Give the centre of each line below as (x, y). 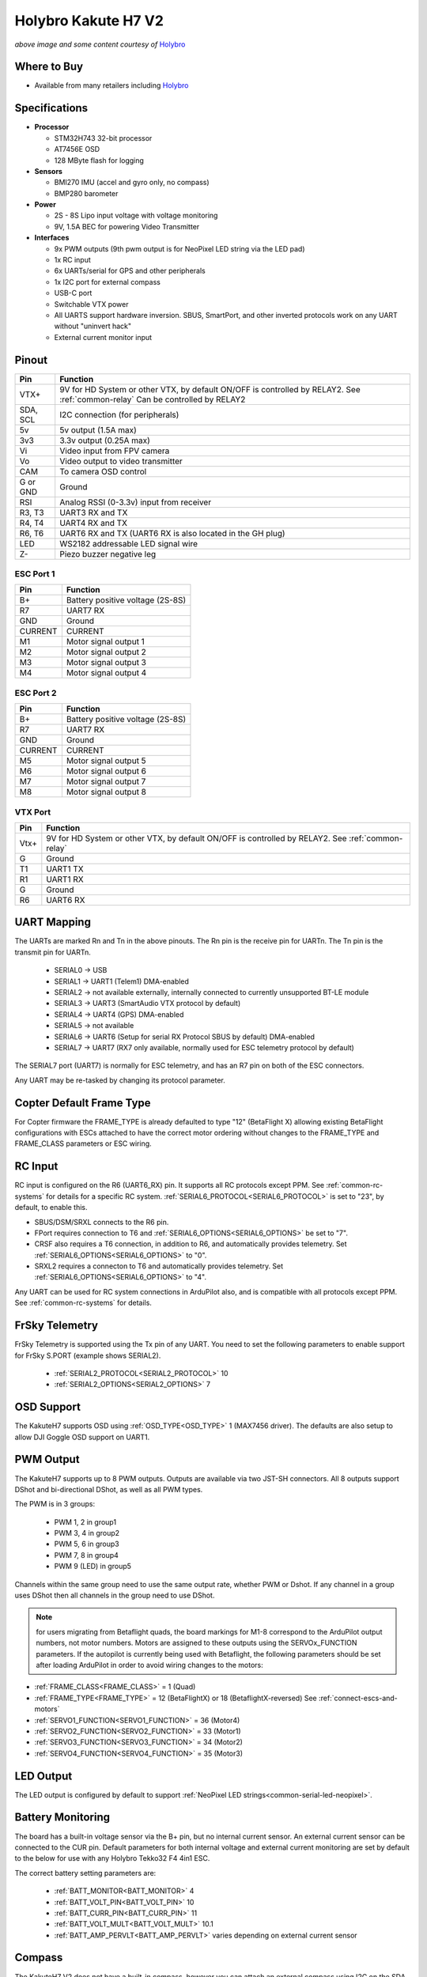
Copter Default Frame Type (83, 1103)
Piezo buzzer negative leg (108, 554)
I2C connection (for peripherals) (119, 414)
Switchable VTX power (92, 304)
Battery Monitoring (62, 1818)
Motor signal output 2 (106, 652)
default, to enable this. (51, 1208)
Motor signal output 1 (106, 642)
